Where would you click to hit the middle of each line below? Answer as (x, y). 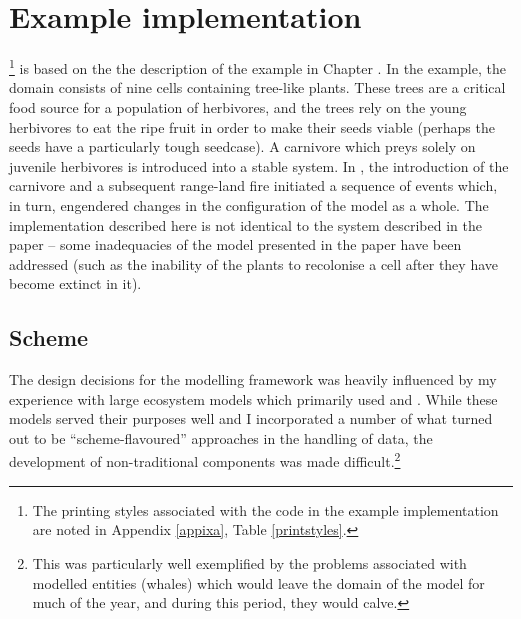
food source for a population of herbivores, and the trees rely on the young (238, 106)
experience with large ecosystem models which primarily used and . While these (253, 398)
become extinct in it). (75, 283)
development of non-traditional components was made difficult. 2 (205, 460)
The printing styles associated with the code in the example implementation (265, 509)
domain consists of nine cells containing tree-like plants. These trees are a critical (257, 87)
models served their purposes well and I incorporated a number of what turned (251, 418)
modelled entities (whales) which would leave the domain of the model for (258, 582)
